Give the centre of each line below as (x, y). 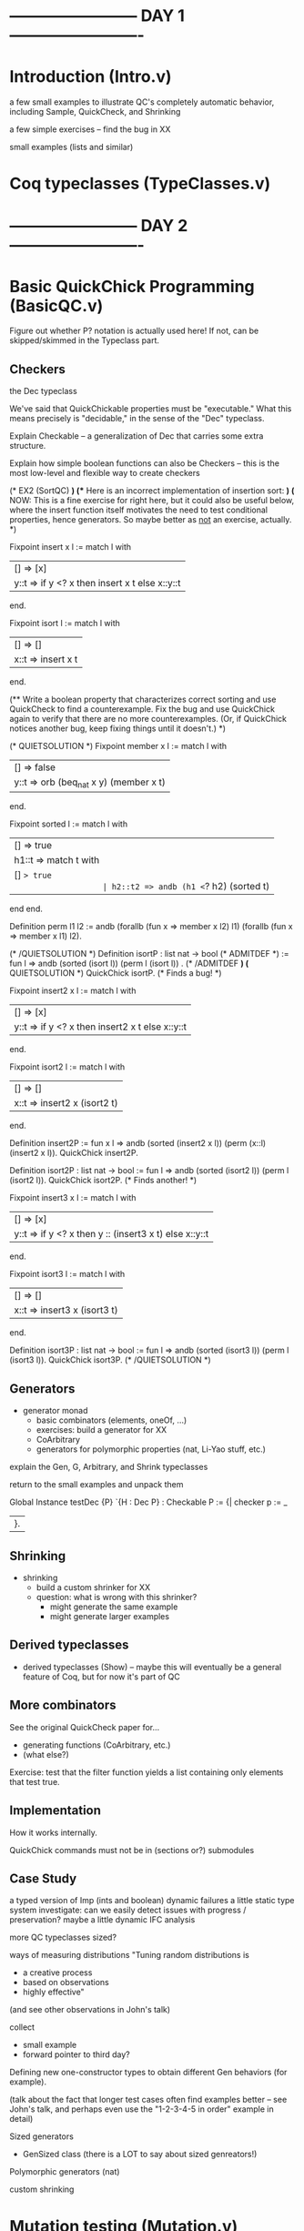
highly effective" (53, 1992)
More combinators (63, 1705)
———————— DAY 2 (99, 225)
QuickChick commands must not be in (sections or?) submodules (132, 1850)
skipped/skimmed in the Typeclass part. (85, 340)
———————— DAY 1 (97, 16)
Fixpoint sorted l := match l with (69, 824)
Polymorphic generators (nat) (65, 2172)
